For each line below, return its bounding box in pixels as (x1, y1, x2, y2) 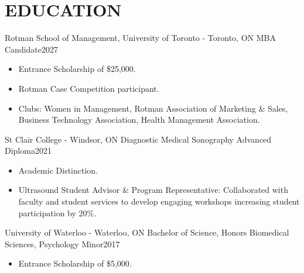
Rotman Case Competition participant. (18, 82, 159, 94)
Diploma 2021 (5, 144, 52, 157)
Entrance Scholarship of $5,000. (18, 257, 132, 269)
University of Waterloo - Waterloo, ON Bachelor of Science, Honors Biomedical (5, 226, 289, 239)
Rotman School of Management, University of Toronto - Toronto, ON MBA (5, 32, 276, 44)
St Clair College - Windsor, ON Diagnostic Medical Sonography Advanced (5, 133, 272, 145)
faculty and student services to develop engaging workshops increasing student (18, 195, 300, 208)
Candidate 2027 (5, 43, 59, 55)
